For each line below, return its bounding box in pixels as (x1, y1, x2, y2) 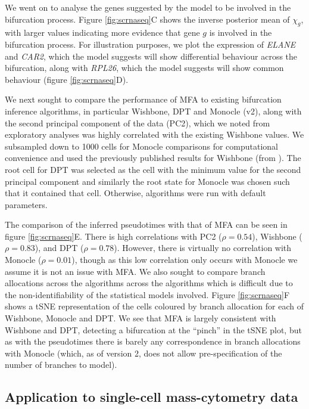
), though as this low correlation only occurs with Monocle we (71, 253, 298, 266)
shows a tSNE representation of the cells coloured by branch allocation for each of (5, 300, 304, 312)
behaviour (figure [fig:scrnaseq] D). (5, 73, 129, 85)
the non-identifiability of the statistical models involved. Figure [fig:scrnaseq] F (5, 288, 290, 300)
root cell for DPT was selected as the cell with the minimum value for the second (5, 163, 301, 175)
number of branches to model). (5, 358, 117, 371)
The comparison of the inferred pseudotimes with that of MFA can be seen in (5, 218, 288, 231)
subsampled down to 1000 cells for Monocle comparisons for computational (5, 140, 279, 152)
